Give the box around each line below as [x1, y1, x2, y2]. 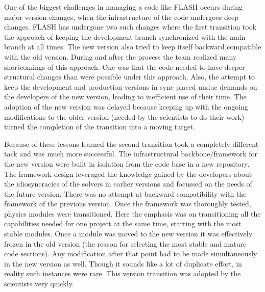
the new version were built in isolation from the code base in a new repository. [4, 158, 250, 169]
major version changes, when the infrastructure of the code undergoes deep [4, 11, 239, 22]
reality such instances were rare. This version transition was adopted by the [4, 268, 241, 279]
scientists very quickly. [4, 278, 74, 289]
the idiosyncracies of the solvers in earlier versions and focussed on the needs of [4, 178, 252, 189]
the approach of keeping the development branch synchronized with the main [4, 31, 246, 42]
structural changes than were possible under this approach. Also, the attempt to [4, 71, 255, 82]
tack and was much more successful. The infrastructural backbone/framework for [4, 148, 258, 159]
